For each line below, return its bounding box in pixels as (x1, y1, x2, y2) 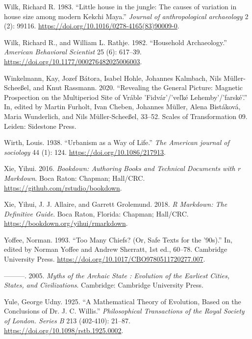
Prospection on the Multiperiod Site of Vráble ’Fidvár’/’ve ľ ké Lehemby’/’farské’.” (4, 92, 248, 102)
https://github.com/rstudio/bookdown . (4, 182, 122, 193)
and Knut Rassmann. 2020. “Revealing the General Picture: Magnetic (33, 82, 243, 93)
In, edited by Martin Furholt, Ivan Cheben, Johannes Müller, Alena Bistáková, (4, 101, 241, 112)
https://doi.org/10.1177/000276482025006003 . (4, 56, 142, 66)
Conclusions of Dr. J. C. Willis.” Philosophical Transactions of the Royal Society (4, 306, 245, 316)
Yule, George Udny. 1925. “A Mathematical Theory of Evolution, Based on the (4, 296, 241, 306)
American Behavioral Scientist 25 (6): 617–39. (4, 47, 142, 57)
